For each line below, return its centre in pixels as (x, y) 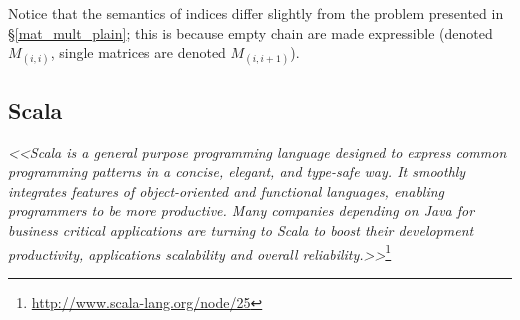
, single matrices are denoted (138, 52)
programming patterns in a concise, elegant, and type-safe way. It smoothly (237, 171)
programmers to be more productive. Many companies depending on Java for (241, 210)
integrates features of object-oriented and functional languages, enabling (226, 190)
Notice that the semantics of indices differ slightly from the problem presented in (256, 13)
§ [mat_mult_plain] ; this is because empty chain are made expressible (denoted (250, 32)
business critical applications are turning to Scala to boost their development (241, 229)
